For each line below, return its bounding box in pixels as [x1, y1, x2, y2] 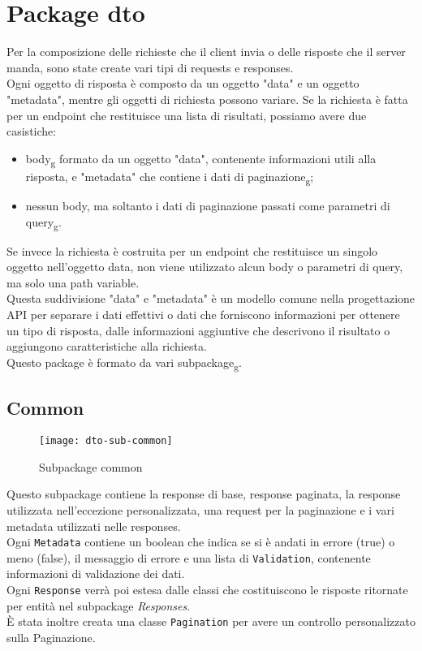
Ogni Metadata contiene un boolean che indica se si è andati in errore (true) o [6, 533, 395, 550]
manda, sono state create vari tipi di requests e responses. [6, 58, 294, 75]
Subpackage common [39, 458, 143, 475]
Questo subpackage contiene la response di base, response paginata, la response [6, 485, 401, 502]
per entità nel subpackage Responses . [6, 597, 191, 614]
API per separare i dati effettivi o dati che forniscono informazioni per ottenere [6, 306, 400, 323]
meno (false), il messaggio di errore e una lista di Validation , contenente [6, 549, 371, 566]
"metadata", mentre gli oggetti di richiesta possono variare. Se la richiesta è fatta [6, 90, 408, 107]
